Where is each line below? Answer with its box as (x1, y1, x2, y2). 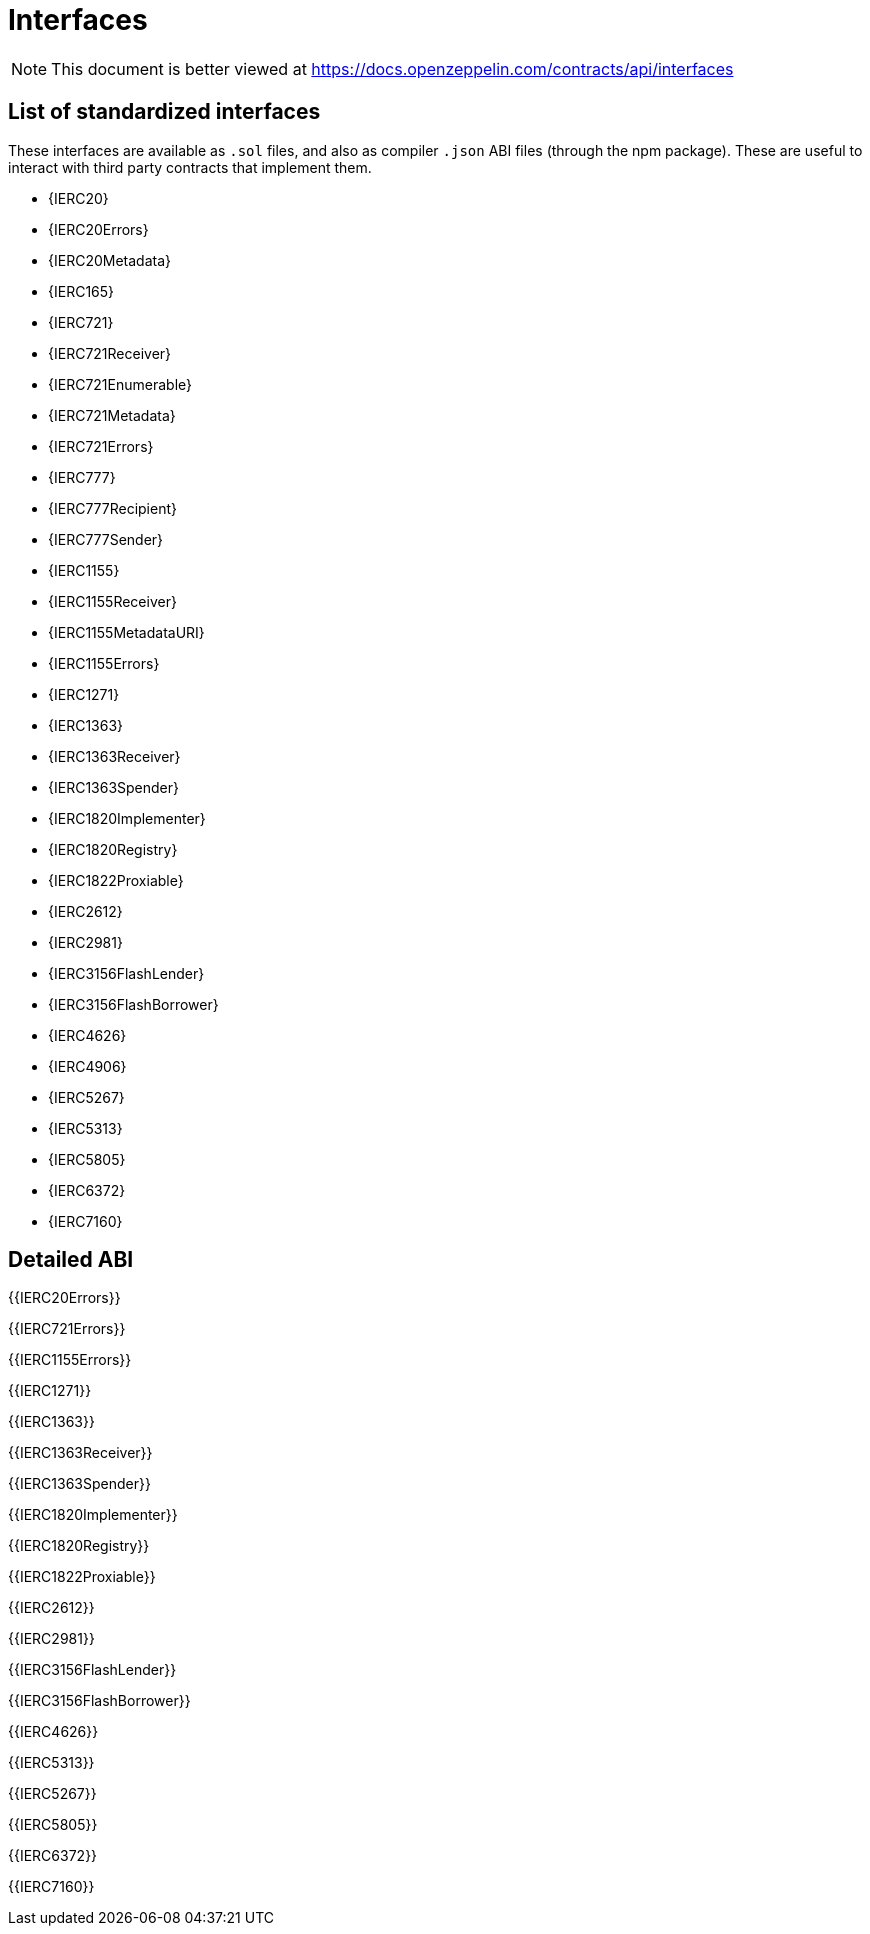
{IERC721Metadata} (48, 406, 176, 424)
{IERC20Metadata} (48, 251, 171, 269)
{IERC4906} (48, 1057, 127, 1075)
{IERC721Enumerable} (48, 375, 192, 393)
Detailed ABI (8, 1247, 134, 1273)
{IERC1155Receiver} (48, 592, 177, 610)
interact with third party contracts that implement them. (8, 158, 372, 176)
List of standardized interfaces (8, 99, 321, 125)
